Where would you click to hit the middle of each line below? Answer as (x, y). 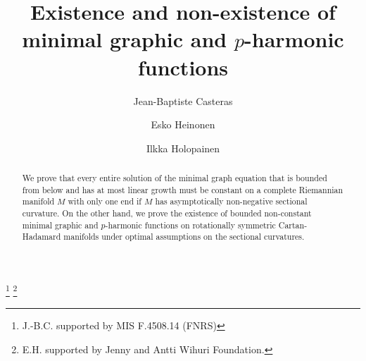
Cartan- (293, 225)
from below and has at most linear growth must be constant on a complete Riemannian (183, 189)
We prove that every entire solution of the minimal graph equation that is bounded (175, 178)
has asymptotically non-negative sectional (231, 201)
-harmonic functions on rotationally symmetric (190, 225)
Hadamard (42, 237)
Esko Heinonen (183, 124)
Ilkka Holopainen (183, 148)
